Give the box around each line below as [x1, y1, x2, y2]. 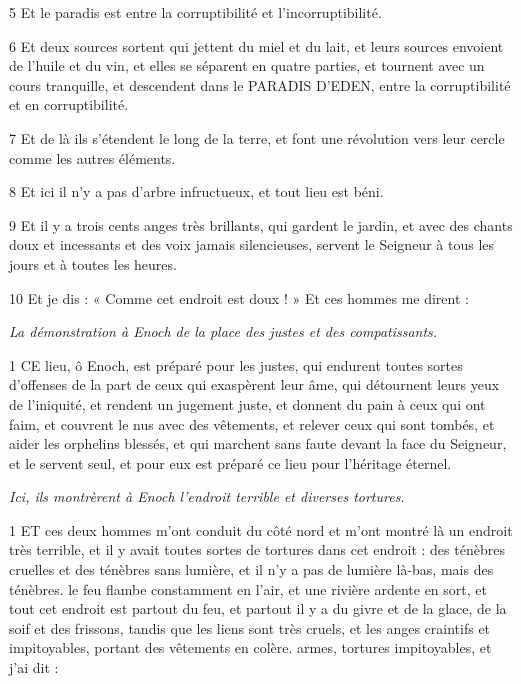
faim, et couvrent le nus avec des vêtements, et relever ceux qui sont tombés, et [9, 413, 495, 434]
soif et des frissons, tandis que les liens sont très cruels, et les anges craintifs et [9, 617, 491, 638]
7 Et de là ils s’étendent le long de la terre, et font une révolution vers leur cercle [9, 127, 505, 148]
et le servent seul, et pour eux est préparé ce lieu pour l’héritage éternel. [9, 452, 452, 473]
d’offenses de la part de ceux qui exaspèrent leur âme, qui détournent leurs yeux [9, 374, 500, 395]
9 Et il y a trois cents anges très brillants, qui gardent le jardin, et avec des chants [9, 214, 513, 235]
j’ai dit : [9, 657, 59, 678]
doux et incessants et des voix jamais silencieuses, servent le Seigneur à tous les [9, 234, 495, 255]
